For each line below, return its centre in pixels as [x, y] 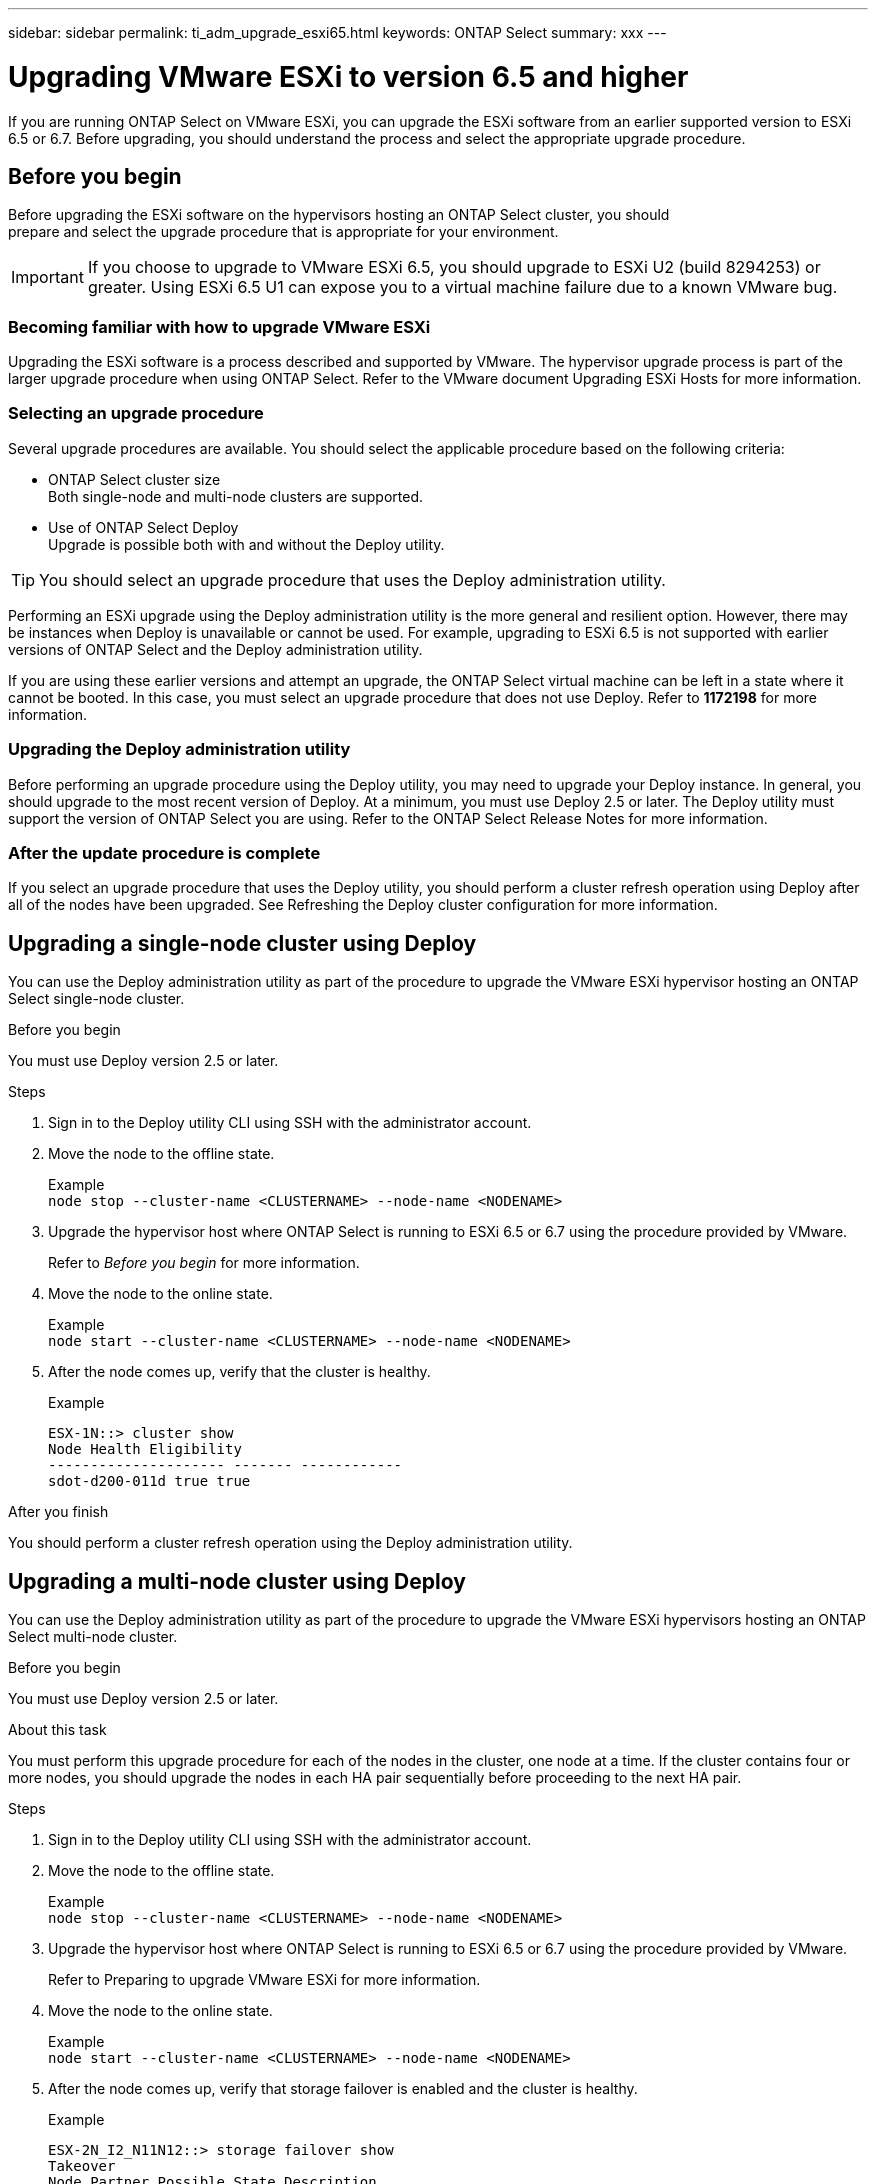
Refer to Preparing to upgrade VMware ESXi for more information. [264, 1980]
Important [47, 277]
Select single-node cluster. [96, 999]
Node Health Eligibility [145, 1449]
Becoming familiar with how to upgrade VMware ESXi [219, 326]
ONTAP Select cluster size [134, 479]
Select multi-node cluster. [93, 1637]
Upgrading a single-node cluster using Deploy [242, 943]
